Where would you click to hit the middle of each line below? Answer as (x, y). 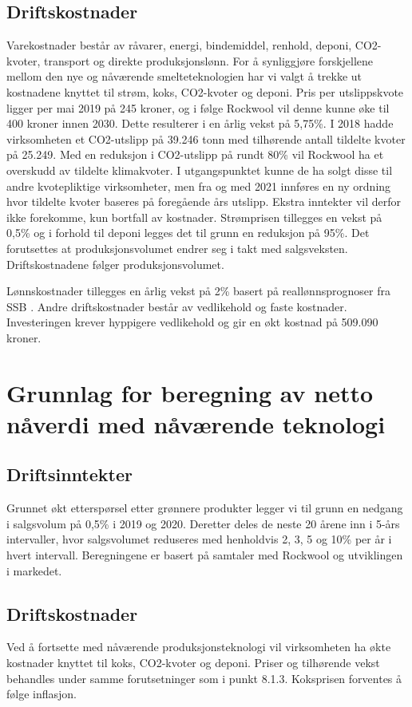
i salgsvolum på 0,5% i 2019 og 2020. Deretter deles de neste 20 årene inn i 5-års (203, 523)
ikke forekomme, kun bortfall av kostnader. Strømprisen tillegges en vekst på (194, 217)
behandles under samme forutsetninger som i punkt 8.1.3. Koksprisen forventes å (204, 678)
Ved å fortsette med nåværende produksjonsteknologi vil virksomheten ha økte (199, 647)
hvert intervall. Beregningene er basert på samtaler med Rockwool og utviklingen (205, 555)
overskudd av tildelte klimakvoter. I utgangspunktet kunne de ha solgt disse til (200, 170)
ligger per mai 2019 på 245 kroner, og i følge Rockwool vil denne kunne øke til (198, 107)
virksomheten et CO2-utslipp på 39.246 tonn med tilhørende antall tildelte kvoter (206, 138)
